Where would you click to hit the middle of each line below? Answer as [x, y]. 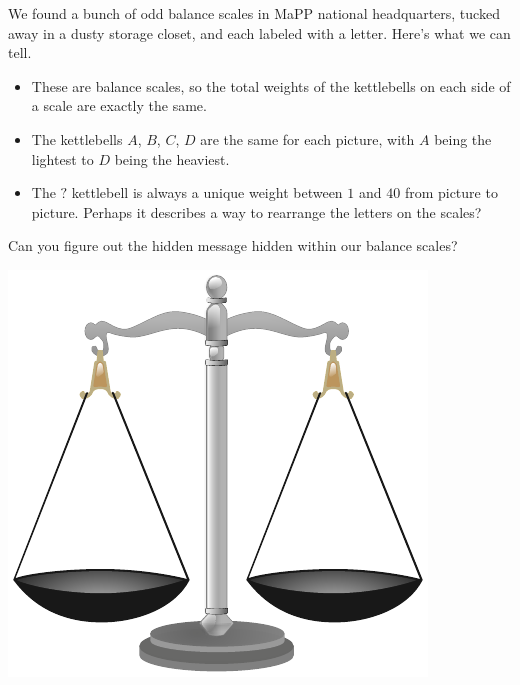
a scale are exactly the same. [119, 105]
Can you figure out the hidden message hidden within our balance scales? [233, 245]
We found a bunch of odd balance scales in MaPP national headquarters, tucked [254, 13]
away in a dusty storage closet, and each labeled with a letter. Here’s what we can [259, 32]
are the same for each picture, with [307, 138]
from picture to [451, 192]
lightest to [62, 158]
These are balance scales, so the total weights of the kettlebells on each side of [271, 85]
